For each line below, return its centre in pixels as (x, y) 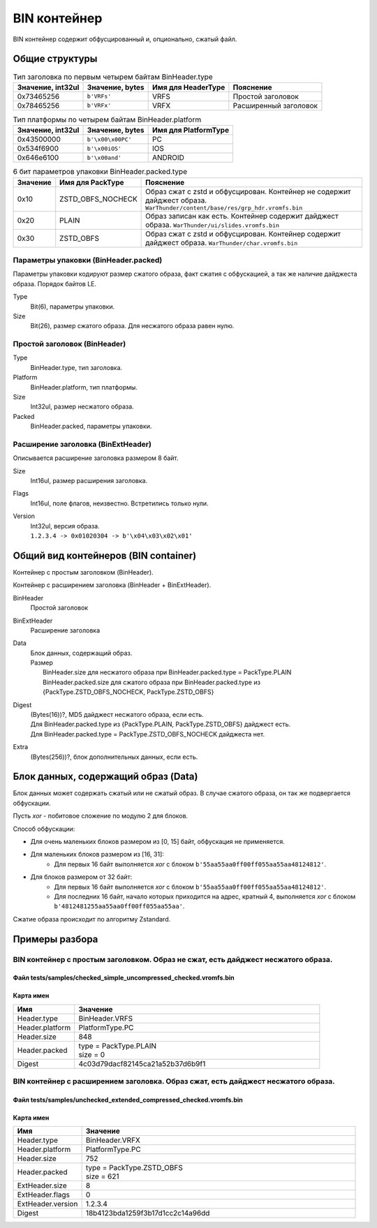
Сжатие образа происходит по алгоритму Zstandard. (92, 919)
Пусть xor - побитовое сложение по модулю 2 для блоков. (101, 816)
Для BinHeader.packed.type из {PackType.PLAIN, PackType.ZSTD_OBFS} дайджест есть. (161, 724)
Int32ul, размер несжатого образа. (82, 407)
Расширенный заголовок (275, 105)
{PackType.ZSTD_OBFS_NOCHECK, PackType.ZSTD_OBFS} (128, 692)
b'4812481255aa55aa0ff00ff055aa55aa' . (119, 906)
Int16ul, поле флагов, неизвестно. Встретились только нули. (119, 503)
